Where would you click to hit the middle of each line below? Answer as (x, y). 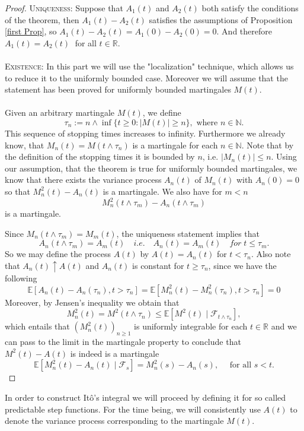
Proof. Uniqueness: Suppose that (64, 8)
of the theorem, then (42, 19)
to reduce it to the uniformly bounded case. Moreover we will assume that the (146, 77)
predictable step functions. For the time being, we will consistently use (133, 409)
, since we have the (242, 265)
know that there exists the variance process (83, 180)
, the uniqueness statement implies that (188, 233)
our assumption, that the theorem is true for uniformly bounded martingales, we (151, 168)
